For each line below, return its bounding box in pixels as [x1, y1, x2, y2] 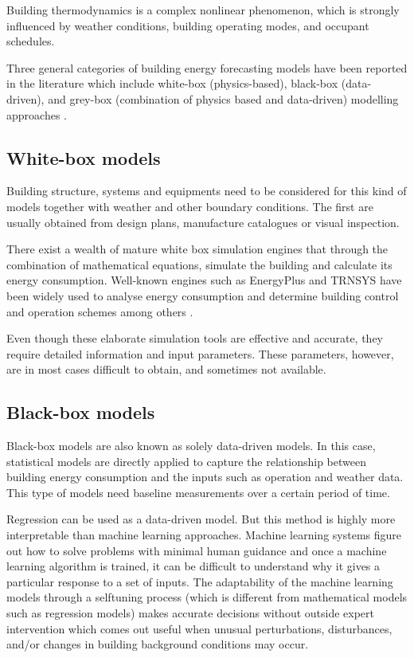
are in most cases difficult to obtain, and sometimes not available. [6, 361, 326, 378]
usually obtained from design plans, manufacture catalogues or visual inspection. [6, 213, 400, 230]
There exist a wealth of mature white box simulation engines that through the [6, 241, 389, 257]
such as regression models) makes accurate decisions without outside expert [6, 605, 375, 621]
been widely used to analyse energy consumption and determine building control [6, 287, 399, 304]
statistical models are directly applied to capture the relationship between [6, 452, 366, 469]
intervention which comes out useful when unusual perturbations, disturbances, [6, 620, 393, 636]
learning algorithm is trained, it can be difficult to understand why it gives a [6, 558, 381, 574]
